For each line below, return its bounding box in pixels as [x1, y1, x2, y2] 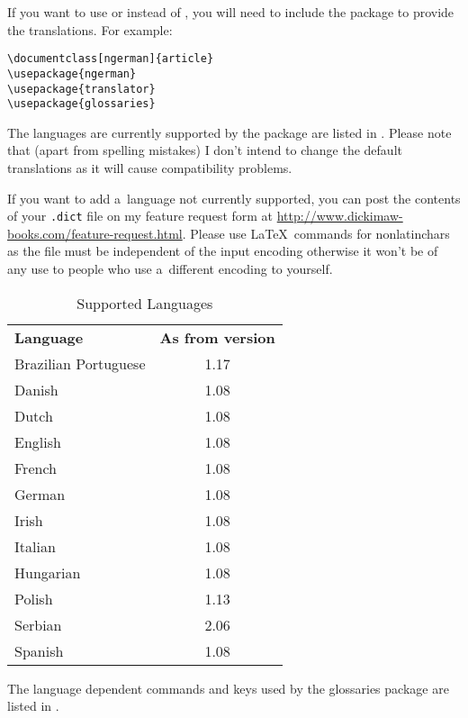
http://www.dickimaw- [276, 206, 403, 225]
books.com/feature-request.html [7, 223, 183, 242]
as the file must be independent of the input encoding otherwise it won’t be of [7, 241, 438, 260]
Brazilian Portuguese [14, 352, 146, 374]
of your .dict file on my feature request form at [7, 206, 274, 225]
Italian [14, 535, 56, 557]
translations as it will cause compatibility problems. [7, 159, 292, 177]
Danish [14, 378, 58, 400]
